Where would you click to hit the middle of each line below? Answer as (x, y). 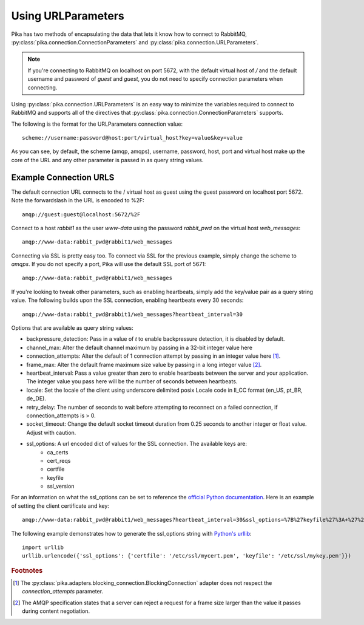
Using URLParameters (68, 16)
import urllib (43, 548)
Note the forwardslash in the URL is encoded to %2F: (78, 200)
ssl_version (61, 487)
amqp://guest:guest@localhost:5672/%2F (81, 214)
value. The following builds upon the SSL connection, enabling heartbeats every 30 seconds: (127, 300)
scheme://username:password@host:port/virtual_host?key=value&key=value (132, 138)
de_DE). (36, 398)
